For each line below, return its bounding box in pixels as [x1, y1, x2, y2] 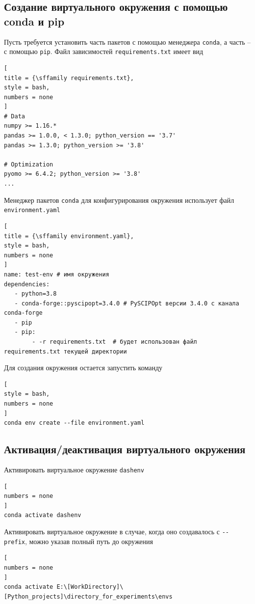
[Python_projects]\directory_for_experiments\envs [4, 593, 173, 600]
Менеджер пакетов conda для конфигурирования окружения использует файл [4, 194, 234, 205]
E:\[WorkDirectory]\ [56, 583, 124, 591]
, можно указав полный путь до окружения [25, 536, 153, 546]
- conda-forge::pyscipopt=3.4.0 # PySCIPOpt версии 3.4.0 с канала [14, 300, 239, 307]
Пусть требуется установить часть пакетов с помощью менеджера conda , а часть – [4, 36, 251, 47]
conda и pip [4, 13, 65, 28]
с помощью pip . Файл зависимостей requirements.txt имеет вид [4, 46, 204, 56]
